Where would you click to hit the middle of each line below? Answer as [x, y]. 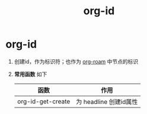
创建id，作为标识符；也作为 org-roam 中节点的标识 [76, 61]
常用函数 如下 [31, 74]
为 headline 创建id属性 [107, 102]
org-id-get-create [44, 101]
